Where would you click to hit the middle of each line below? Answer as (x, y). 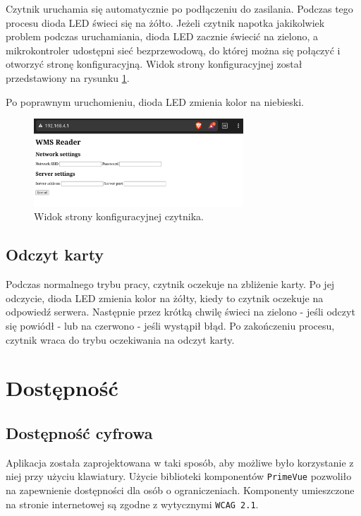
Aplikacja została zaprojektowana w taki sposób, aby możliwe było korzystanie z (180, 462)
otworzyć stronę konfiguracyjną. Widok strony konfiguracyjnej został (154, 64)
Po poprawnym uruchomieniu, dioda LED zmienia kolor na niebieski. (155, 101)
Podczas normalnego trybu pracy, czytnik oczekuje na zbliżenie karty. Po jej (170, 284)
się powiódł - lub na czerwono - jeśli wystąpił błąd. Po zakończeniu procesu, (170, 325)
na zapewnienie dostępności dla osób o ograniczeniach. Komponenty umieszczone (180, 490)
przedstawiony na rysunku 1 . (68, 77)
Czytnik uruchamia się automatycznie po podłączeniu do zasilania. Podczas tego (179, 8)
